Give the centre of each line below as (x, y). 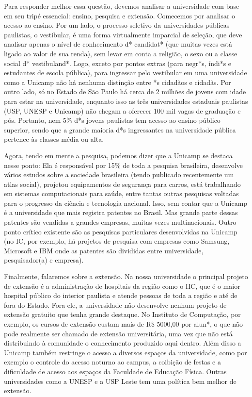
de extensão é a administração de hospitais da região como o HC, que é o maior (122, 286)
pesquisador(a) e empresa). (44, 260)
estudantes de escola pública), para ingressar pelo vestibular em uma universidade (126, 73)
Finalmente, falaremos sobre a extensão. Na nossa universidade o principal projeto (126, 276)
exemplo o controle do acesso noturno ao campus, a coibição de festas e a (112, 362)
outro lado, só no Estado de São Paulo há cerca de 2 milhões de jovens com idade (125, 91)
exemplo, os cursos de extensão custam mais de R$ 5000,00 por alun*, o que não (124, 324)
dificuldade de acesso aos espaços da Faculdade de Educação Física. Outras (115, 371)
